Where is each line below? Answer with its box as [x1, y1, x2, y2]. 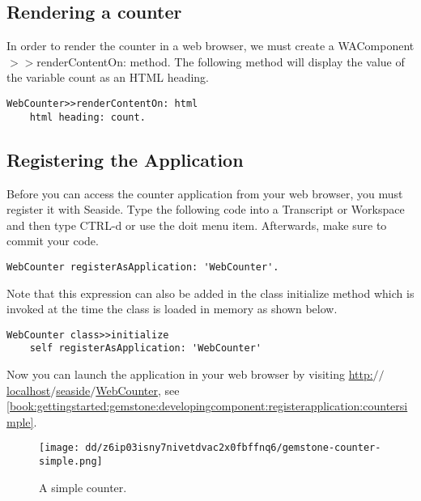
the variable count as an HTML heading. [6, 69, 209, 86]
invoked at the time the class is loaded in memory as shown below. [6, 300, 338, 317]
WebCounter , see [96, 381, 180, 398]
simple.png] [39, 456, 103, 468]
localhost [6, 381, 51, 398]
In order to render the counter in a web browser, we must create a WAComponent [6, 37, 415, 54]
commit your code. [6, 232, 99, 249]
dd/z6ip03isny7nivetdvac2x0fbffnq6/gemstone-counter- [85, 442, 381, 454]
